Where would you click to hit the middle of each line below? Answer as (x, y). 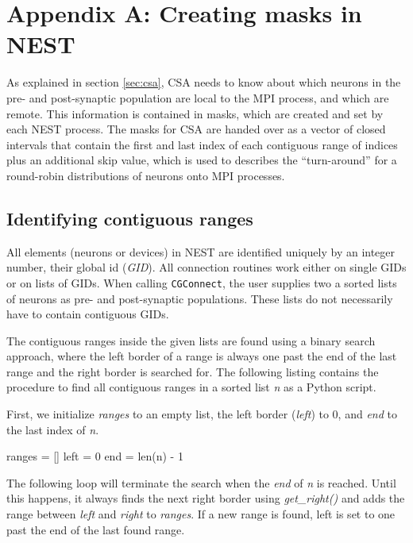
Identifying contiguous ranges (130, 218)
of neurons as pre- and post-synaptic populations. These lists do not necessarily (200, 298)
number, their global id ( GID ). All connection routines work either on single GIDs (206, 267)
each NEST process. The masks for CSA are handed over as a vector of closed (196, 129)
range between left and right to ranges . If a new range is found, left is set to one (201, 514)
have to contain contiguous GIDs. (88, 314)
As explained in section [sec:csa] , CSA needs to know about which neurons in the (204, 82)
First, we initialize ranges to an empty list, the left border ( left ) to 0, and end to (202, 414)
